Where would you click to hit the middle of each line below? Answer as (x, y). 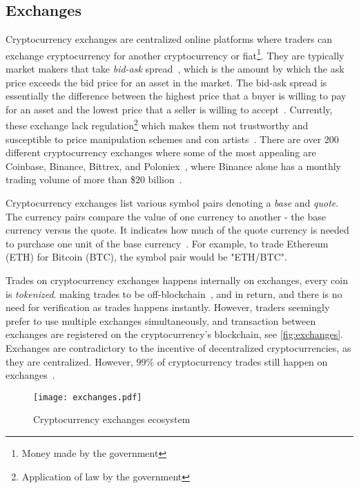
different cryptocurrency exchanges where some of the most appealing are (161, 152)
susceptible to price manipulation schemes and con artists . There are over (164, 139)
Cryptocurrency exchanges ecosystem (112, 419)
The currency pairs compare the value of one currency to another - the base (166, 216)
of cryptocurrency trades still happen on (242, 361)
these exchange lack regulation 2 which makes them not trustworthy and (157, 124)
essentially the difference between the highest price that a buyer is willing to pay (176, 96)
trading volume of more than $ (70, 179)
